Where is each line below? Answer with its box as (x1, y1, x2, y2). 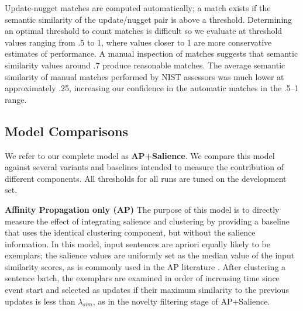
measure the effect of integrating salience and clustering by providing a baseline (5, 215, 290, 227)
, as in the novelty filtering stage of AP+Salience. (92, 295, 270, 307)
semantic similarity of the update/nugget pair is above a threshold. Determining (5, 13, 292, 25)
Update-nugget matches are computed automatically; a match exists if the (5, 2, 271, 13)
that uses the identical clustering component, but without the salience (5, 226, 256, 239)
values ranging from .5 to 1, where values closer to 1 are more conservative (5, 36, 272, 48)
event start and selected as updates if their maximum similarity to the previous (5, 284, 289, 296)
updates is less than (5, 295, 75, 307)
